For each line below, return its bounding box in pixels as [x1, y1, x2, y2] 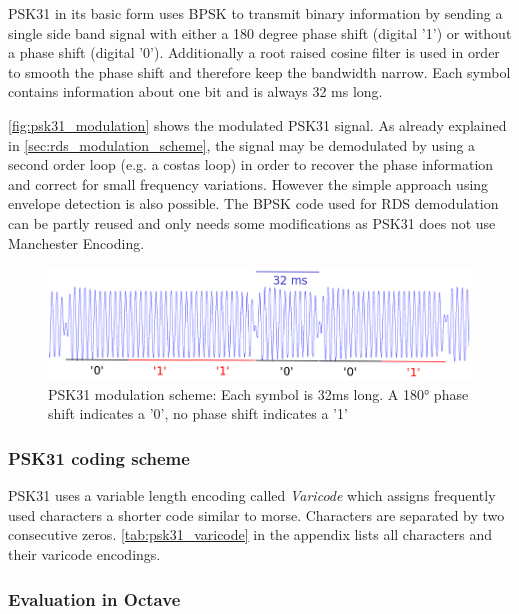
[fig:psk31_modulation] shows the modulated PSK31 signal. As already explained [8, 114, 507, 135]
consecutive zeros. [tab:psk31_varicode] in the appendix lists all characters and [8, 524, 493, 545]
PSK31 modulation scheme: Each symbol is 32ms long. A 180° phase [48, 383, 469, 404]
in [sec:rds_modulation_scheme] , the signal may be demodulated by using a [8, 134, 476, 155]
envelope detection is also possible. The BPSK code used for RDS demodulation [8, 193, 499, 214]
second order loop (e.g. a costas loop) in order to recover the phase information [8, 154, 494, 175]
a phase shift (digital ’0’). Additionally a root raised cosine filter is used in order [8, 42, 500, 63]
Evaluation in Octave [8, 586, 181, 611]
